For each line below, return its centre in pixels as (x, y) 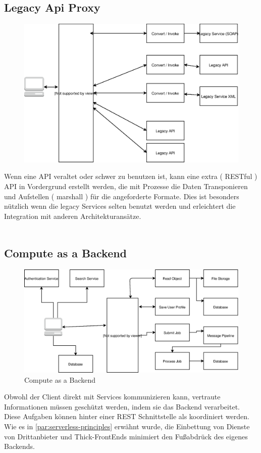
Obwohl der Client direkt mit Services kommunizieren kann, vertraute (112, 397)
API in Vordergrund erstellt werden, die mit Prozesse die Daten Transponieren (126, 186)
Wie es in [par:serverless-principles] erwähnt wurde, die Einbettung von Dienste (127, 426)
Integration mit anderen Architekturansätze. (73, 216)
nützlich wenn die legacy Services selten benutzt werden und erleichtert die (120, 206)
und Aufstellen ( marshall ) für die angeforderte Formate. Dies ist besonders (122, 196)
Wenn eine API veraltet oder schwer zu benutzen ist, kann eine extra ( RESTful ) (131, 176)
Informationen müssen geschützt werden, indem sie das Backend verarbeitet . (122, 406)
